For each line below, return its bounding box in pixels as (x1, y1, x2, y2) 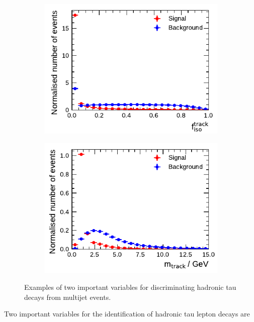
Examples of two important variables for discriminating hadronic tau (24, 281, 236, 292)
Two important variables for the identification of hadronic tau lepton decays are (4, 308, 250, 319)
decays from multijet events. (24, 291, 111, 302)
